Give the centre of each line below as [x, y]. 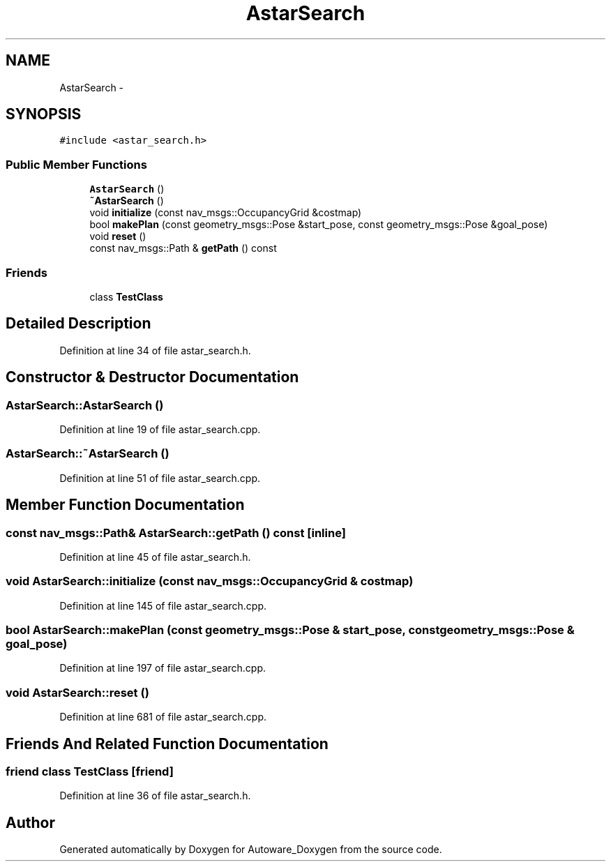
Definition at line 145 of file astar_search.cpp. [163, 605]
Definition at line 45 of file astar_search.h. [155, 557]
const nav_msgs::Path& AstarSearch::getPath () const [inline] [176, 533]
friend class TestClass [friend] [90, 772]
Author [30, 822]
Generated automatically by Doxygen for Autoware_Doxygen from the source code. [251, 850]
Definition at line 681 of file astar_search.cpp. [163, 717]
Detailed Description [78, 324]
